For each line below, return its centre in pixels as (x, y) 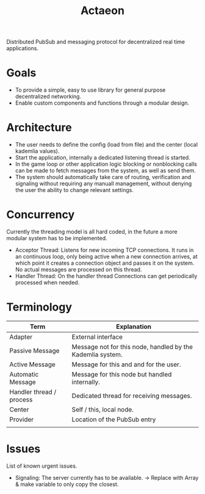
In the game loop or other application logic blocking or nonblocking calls (106, 164)
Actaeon (103, 11)
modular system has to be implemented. (57, 238)
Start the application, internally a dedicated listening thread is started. (103, 158)
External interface (97, 337)
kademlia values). (37, 151)
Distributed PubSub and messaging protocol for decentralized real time (95, 42)
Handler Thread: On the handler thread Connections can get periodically (106, 276)
